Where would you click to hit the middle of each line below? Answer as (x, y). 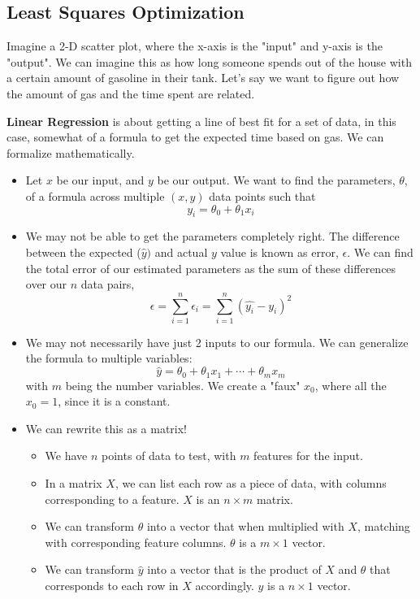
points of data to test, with (169, 456)
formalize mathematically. (71, 152)
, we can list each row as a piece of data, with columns (251, 483)
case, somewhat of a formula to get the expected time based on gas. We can (195, 137)
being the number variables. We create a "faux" (183, 385)
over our (46, 284)
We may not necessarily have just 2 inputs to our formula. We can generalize (217, 342)
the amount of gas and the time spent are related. (131, 93)
